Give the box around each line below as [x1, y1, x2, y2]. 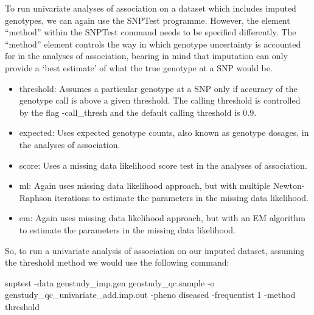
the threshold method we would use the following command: [5, 256, 229, 269]
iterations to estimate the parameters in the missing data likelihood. [54, 191, 309, 204]
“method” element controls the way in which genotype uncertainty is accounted [5, 37, 301, 50]
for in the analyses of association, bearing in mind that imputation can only [5, 49, 288, 62]
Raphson [19, 191, 52, 204]
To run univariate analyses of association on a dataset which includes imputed [5, 2, 296, 14]
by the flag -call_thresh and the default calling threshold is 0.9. [19, 105, 257, 118]
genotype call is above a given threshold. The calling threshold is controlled [19, 94, 301, 107]
